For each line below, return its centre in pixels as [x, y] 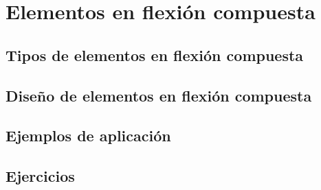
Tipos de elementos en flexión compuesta [155, 55]
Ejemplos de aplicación [88, 135]
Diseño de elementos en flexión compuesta [159, 95]
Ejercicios [40, 176]
